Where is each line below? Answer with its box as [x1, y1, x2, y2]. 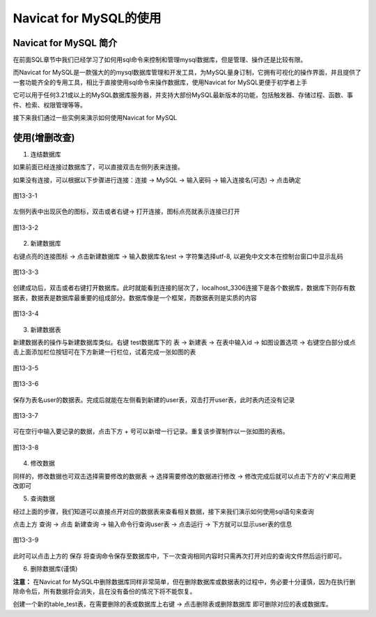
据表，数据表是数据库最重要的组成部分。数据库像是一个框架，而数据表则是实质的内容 [13, 293, 257, 302]
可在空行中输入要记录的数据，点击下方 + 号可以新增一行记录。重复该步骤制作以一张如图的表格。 [13, 427, 289, 436]
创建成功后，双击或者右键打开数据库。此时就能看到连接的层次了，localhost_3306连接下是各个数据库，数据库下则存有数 [13, 283, 356, 292]
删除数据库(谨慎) [30, 565, 78, 573]
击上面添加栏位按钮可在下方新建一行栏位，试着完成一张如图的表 [13, 348, 196, 356]
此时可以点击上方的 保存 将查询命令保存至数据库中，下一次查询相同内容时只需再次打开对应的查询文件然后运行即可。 [13, 551, 346, 560]
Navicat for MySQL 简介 [13, 37, 118, 49]
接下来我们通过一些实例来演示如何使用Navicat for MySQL [13, 114, 178, 122]
